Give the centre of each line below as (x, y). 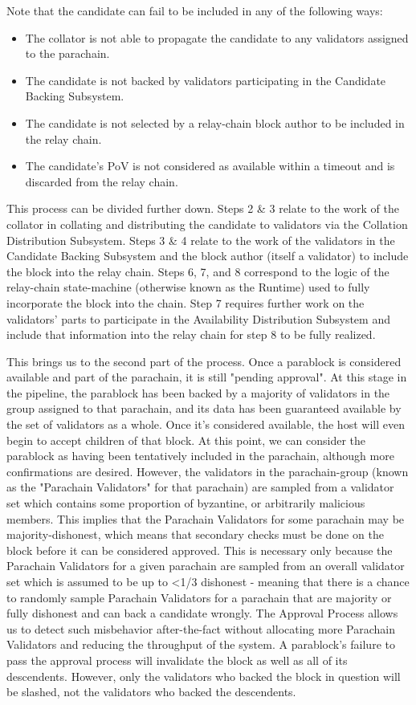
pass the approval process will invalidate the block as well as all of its (177, 660)
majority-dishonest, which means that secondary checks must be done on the (195, 534)
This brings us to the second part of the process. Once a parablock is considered (204, 361)
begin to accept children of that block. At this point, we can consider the (186, 440)
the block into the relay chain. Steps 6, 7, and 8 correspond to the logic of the (198, 271)
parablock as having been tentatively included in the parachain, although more (200, 456)
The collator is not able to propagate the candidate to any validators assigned (217, 37)
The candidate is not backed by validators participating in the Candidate (206, 80)
